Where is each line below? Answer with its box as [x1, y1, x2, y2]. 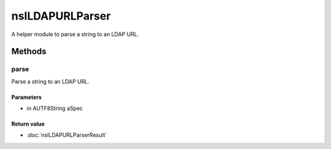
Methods [11, 46, 47, 57]
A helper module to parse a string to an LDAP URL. [11, 31, 139, 38]
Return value [11, 120, 45, 128]
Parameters [11, 93, 42, 101]
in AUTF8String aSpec [26, 104, 83, 112]
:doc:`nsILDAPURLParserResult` [26, 131, 107, 139]
